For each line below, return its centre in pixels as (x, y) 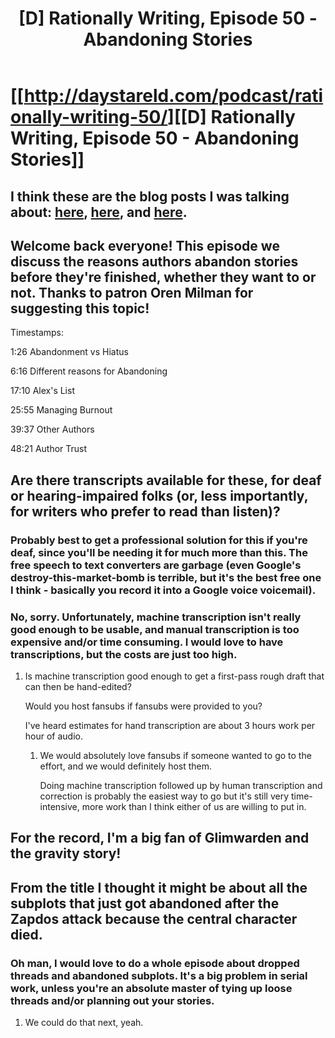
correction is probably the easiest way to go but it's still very (164, 796)
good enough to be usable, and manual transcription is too (155, 629)
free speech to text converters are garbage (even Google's (156, 565)
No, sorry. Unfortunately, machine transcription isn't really (156, 617)
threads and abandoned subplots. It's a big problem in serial (159, 975)
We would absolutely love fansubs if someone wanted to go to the (175, 755)
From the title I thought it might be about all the (159, 887)
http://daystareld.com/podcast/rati (173, 96)
